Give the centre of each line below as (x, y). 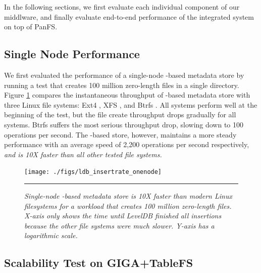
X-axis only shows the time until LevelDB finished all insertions (123, 216)
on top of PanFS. (31, 27)
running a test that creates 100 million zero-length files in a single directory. (122, 85)
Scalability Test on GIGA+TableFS (99, 263)
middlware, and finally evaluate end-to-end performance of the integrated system (129, 16)
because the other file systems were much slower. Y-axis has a (119, 225)
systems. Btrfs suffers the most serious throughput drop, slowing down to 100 (124, 124)
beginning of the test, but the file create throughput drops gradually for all (120, 115)
